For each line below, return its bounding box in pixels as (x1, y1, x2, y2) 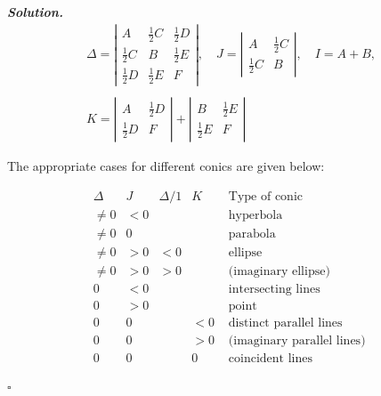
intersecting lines (228, 282, 320, 295)
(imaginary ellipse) (228, 264, 330, 278)
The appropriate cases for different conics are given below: (7, 156, 325, 174)
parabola (228, 227, 276, 240)
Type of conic (228, 190, 304, 203)
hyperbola (228, 208, 283, 222)
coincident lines (228, 352, 312, 365)
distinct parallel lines (228, 316, 343, 329)
